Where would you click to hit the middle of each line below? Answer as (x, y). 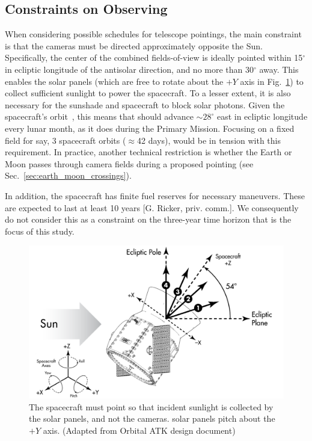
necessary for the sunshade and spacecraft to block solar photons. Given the (145, 104)
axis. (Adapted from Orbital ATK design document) (139, 430)
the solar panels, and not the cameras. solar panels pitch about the (152, 418)
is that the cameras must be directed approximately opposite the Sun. (134, 45)
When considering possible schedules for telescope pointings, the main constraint (153, 34)
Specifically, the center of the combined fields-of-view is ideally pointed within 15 (154, 57)
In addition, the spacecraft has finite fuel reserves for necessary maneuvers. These (155, 195)
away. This (279, 69)
